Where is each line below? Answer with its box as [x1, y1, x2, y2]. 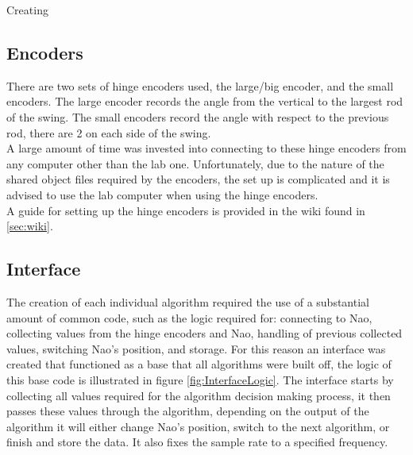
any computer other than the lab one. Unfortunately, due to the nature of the [6, 155, 384, 172]
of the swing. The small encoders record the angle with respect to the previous [6, 108, 389, 125]
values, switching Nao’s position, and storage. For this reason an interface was [6, 340, 386, 357]
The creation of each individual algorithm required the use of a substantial [6, 293, 369, 310]
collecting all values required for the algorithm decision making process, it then [6, 387, 391, 403]
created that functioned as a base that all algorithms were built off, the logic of [6, 356, 392, 372]
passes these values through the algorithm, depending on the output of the [6, 403, 369, 419]
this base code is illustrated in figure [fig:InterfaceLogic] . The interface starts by [6, 371, 394, 388]
